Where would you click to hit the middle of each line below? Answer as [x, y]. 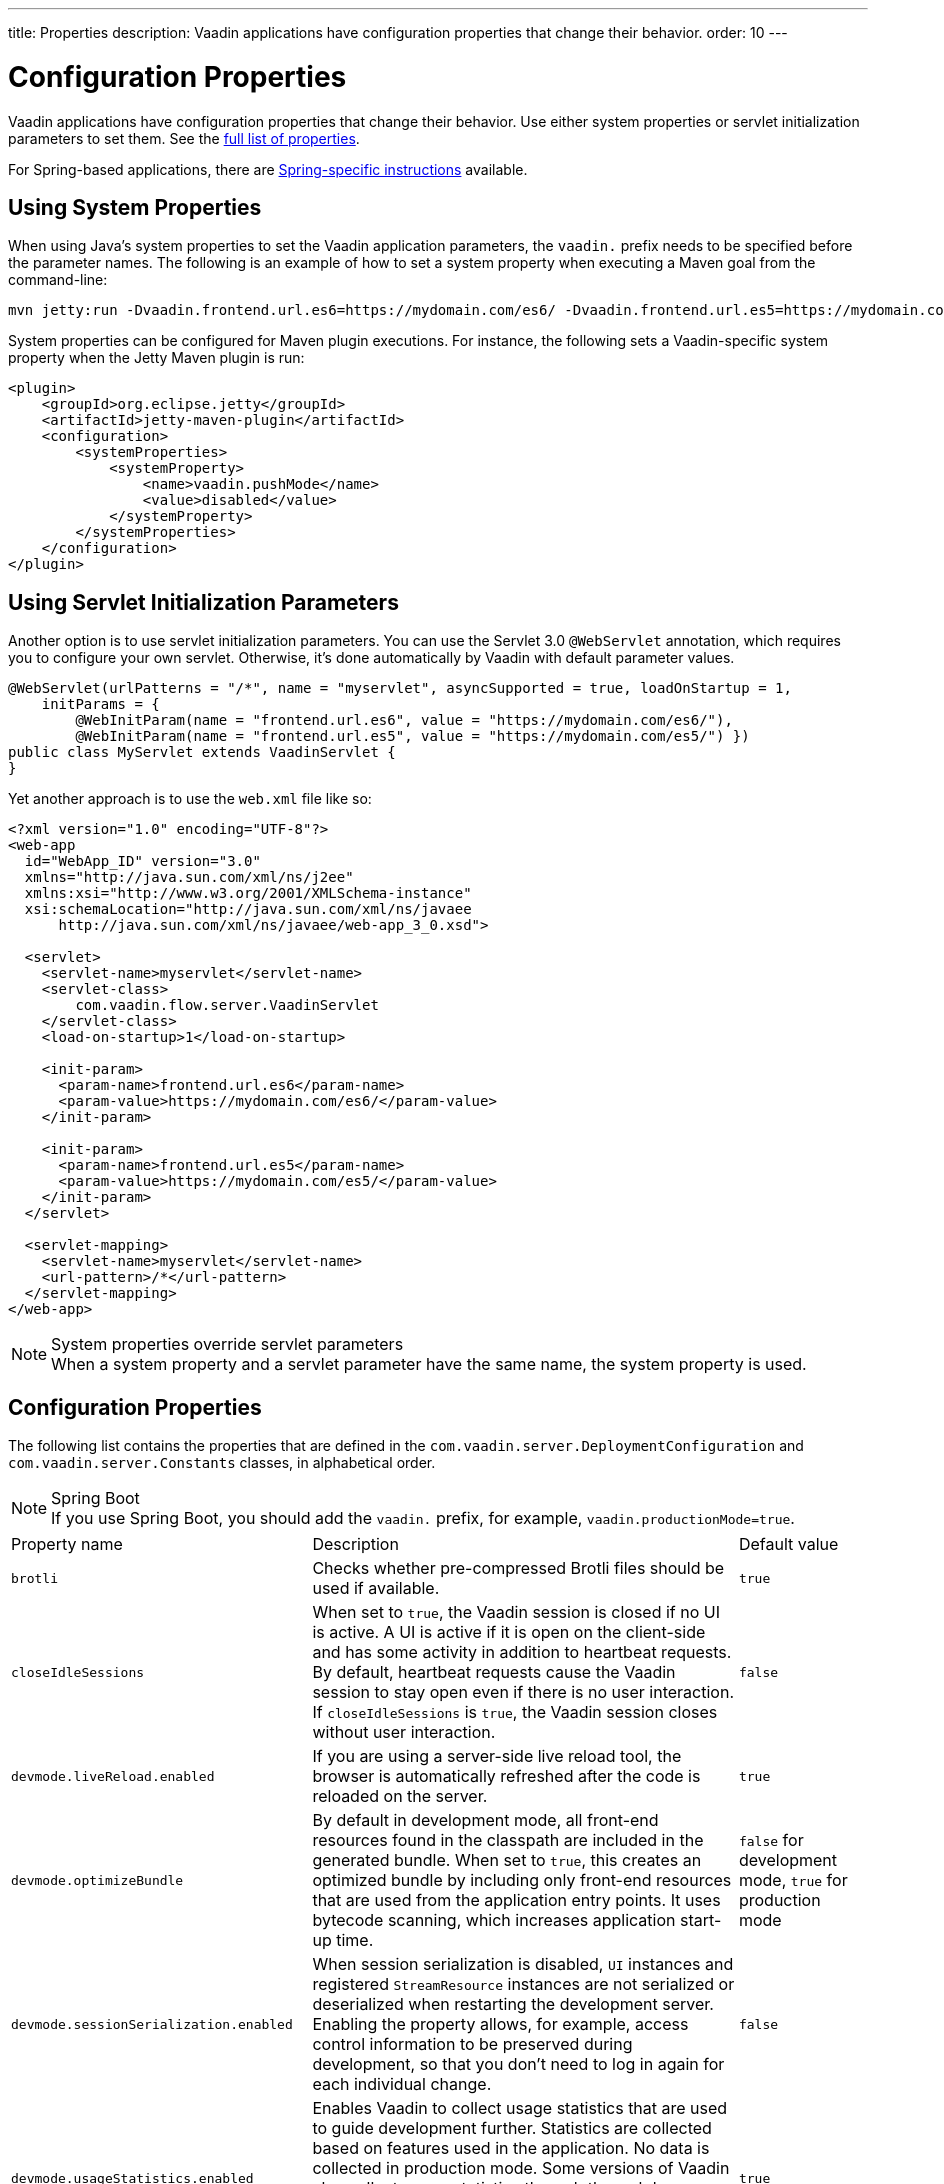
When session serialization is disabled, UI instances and [523, 1964]
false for [771, 1840]
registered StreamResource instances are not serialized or [523, 1984]
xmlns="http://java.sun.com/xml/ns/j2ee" [189, 877]
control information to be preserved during [472, 2044]
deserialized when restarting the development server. [513, 2004]
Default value [788, 1544]
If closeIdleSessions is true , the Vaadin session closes [515, 1712]
